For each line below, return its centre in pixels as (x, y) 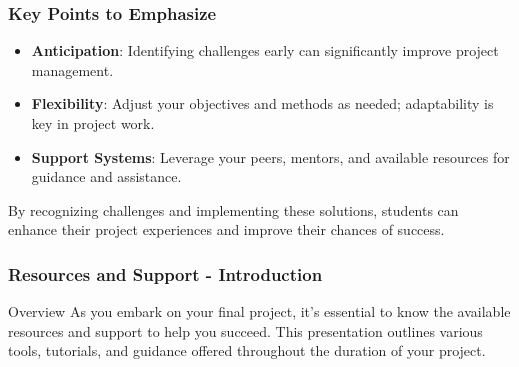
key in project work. (93, 123)
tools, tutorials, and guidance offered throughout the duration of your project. (247, 350)
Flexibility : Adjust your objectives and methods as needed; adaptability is (262, 103)
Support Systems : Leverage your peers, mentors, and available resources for (270, 156)
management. (72, 69)
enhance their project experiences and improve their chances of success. (226, 229)
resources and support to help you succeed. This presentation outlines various (245, 330)
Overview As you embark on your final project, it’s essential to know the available (259, 311)
